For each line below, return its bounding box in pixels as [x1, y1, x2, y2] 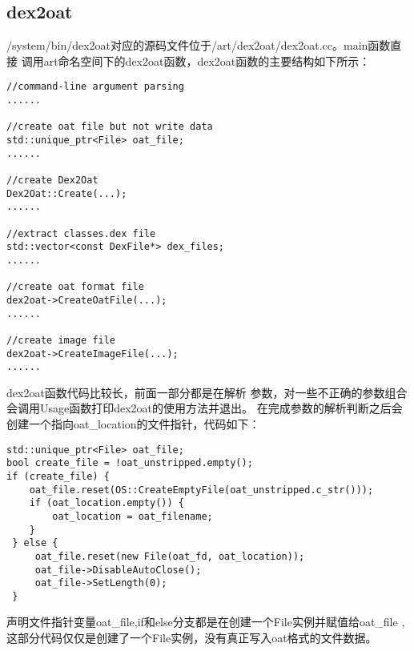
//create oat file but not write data [6, 121, 213, 133]
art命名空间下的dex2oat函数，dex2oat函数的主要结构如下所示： [43, 52, 371, 69]
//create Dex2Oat [6, 174, 98, 186]
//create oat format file [6, 281, 144, 293]
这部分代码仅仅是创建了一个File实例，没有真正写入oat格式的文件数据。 [6, 629, 377, 646]
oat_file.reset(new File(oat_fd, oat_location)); [34, 550, 305, 562]
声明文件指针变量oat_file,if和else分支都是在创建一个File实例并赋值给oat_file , [6, 613, 405, 630]
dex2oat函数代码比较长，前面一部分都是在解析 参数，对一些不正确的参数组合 [6, 384, 408, 400]
